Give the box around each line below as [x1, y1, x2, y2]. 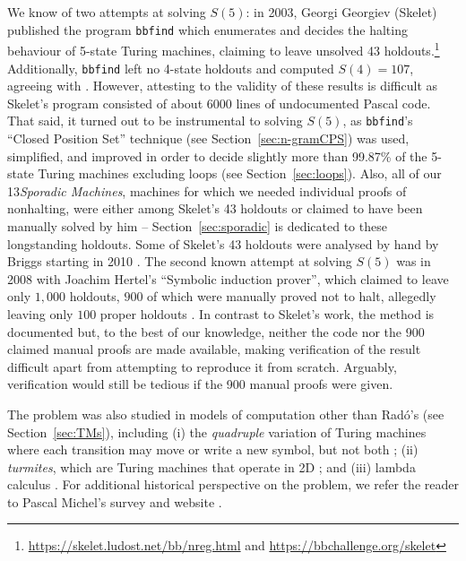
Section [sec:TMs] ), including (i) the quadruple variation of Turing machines [7, 422, 427, 441]
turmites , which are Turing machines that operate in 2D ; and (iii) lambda [7, 457, 416, 476]
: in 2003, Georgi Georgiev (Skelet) [246, 3, 437, 21]
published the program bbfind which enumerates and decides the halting [7, 20, 408, 39]
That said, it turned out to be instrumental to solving [7, 111, 303, 130]
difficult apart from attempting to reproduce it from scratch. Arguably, [7, 357, 397, 375]
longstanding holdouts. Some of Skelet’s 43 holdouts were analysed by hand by [7, 234, 439, 253]
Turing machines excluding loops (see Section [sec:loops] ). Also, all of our [38, 164, 442, 183]
